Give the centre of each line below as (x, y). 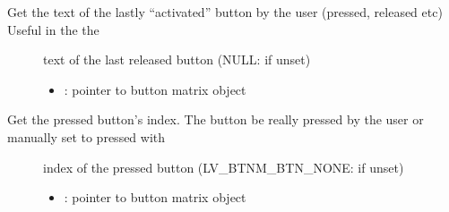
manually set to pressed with (86, 136)
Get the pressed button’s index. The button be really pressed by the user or (216, 119)
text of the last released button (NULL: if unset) (177, 59)
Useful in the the (53, 29)
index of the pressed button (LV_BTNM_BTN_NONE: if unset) (224, 167)
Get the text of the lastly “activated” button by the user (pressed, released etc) (225, 12)
